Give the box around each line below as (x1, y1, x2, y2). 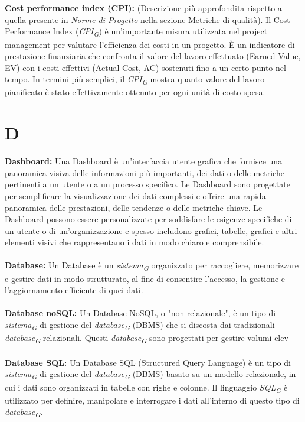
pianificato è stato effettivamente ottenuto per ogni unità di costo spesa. (5, 86, 265, 98)
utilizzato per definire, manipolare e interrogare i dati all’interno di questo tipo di (5, 394, 300, 406)
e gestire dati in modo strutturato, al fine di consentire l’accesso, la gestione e (5, 272, 286, 284)
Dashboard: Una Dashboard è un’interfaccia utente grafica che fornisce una (5, 155, 283, 167)
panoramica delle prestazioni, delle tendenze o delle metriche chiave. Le (5, 201, 263, 213)
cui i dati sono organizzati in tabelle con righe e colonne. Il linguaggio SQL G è (5, 381, 288, 395)
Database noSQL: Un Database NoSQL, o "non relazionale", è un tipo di (5, 307, 276, 319)
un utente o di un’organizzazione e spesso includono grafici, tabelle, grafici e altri (5, 224, 297, 236)
